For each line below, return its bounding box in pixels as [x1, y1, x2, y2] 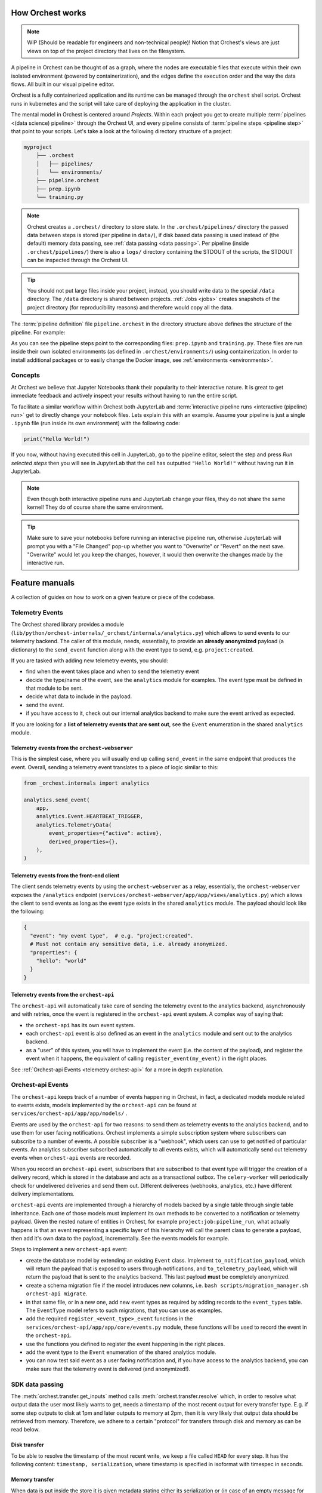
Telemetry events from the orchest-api [11, 991, 114, 999]
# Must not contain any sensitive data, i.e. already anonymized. [30, 941, 228, 948]
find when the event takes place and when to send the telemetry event [26, 668, 199, 675]
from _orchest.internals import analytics [23, 779, 150, 787]
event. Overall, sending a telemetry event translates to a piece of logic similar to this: [11, 763, 219, 770]
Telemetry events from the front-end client [11, 872, 120, 879]
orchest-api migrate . [26, 1290, 88, 1297]
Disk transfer [11, 1441, 44, 1448]
